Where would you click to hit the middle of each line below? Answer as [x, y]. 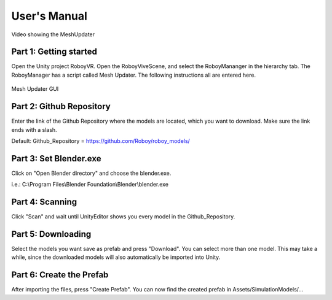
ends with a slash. [34, 129]
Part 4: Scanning [44, 202]
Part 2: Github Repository [61, 106]
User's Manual [49, 16]
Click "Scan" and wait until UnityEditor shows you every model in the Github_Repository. [123, 217]
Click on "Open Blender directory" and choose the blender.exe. [91, 173]
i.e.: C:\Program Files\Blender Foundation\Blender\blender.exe [90, 185]
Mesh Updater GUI [35, 89]
